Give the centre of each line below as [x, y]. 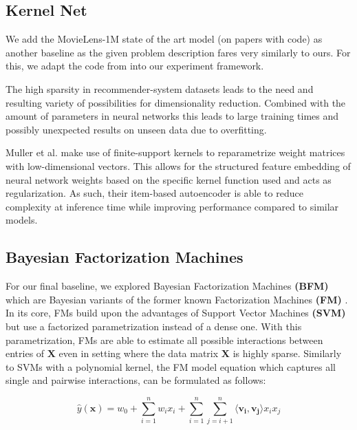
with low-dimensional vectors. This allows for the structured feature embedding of [178, 165]
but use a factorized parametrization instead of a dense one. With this [154, 326]
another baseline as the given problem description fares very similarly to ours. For [178, 52]
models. [22, 220]
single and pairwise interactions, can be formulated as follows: [136, 380]
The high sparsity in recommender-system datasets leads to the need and [160, 88]
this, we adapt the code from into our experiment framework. [135, 66]
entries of [25, 353]
